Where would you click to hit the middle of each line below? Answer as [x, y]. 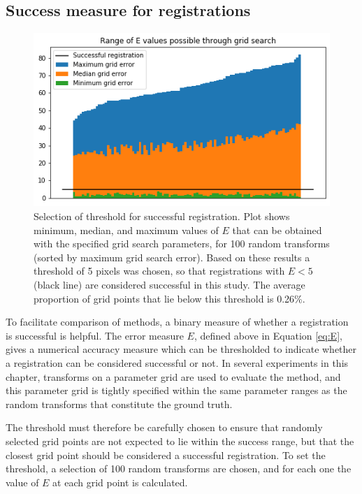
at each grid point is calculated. [120, 482]
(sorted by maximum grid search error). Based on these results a [172, 257]
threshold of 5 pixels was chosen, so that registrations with [159, 271]
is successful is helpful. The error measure [95, 335]
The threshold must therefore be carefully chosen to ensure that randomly [164, 427]
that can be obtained [277, 230]
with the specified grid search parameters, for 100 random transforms [182, 244]
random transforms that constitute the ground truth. [119, 404]
